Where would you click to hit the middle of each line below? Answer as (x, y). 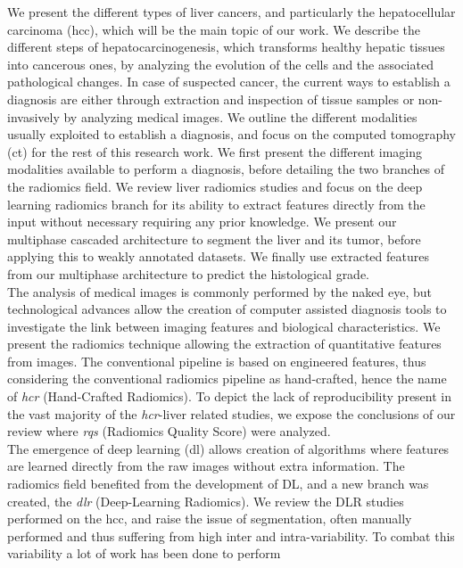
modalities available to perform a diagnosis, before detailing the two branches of (226, 169)
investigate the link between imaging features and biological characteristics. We (224, 326)
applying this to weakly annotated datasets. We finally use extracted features (218, 256)
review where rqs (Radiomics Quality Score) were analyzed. (169, 431)
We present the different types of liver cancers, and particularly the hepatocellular (231, 12)
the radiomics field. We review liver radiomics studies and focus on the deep (215, 186)
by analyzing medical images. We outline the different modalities (240, 116)
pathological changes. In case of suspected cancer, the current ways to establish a (229, 82)
